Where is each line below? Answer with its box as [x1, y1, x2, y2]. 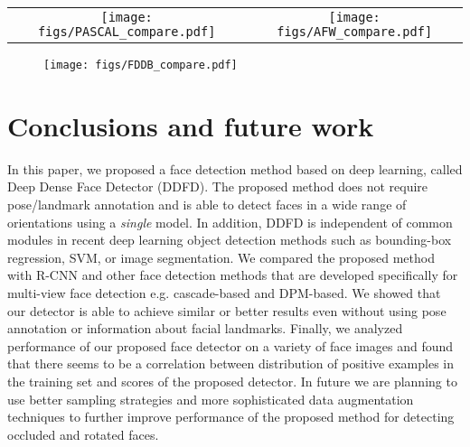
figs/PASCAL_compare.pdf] [37, 24, 216, 39]
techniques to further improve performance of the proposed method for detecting [7, 407, 455, 426]
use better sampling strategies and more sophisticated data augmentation [7, 389, 414, 408]
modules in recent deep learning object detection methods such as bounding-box [7, 230, 452, 249]
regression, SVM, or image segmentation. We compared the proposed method [7, 247, 435, 266]
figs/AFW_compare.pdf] [277, 24, 433, 39]
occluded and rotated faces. [7, 424, 159, 443]
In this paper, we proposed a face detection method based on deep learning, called [7, 159, 463, 178]
